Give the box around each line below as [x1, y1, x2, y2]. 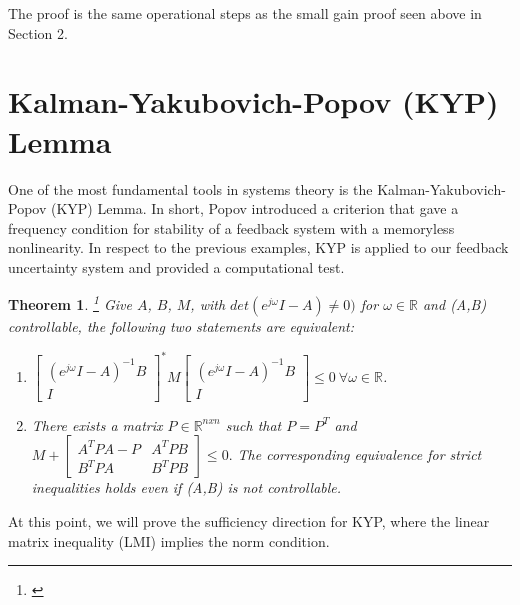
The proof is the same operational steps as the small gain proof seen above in [8, 3, 482, 23]
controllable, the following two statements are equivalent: [8, 316, 355, 337]
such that [225, 414, 282, 435]
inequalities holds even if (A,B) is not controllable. [31, 477, 342, 498]
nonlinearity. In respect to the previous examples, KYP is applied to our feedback [8, 237, 509, 258]
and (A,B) [422, 294, 487, 315]
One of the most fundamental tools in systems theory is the [8, 178, 373, 199]
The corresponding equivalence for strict [237, 444, 482, 465]
